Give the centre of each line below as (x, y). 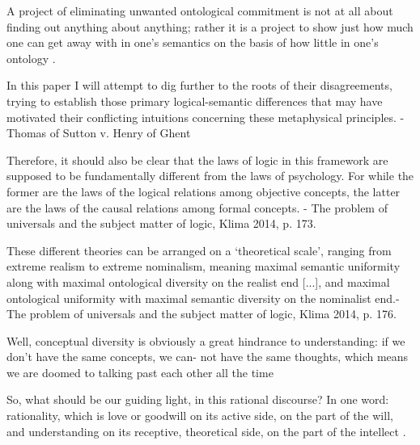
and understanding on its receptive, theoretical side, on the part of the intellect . (206, 431)
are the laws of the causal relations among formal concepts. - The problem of (197, 207)
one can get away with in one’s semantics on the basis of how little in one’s (193, 42)
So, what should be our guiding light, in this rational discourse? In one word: (198, 399)
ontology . (31, 58)
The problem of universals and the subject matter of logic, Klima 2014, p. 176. (202, 314)
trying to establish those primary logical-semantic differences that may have (195, 101)
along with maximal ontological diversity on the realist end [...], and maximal (198, 281)
